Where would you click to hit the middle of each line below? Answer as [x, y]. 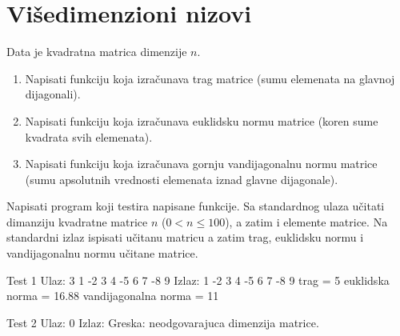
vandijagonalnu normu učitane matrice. [102, 253]
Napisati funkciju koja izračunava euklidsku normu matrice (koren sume [202, 120]
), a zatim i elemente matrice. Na [306, 221]
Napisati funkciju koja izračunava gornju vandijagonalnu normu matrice [201, 164]
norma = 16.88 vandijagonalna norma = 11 [113, 296]
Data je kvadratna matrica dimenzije [97, 52]
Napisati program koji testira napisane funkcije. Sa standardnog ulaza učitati [196, 206]
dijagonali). [53, 94]
